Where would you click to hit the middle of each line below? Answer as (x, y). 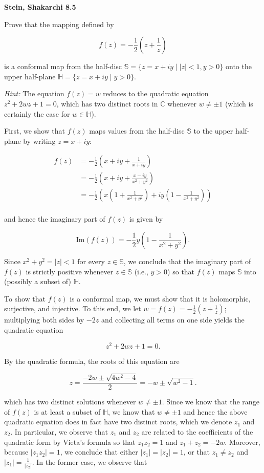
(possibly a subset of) (38, 281)
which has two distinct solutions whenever (70, 402)
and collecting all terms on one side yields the (173, 320)
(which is (239, 103)
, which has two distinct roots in (107, 103)
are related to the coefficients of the (197, 431)
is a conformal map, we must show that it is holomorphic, (160, 298)
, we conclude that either (99, 452)
